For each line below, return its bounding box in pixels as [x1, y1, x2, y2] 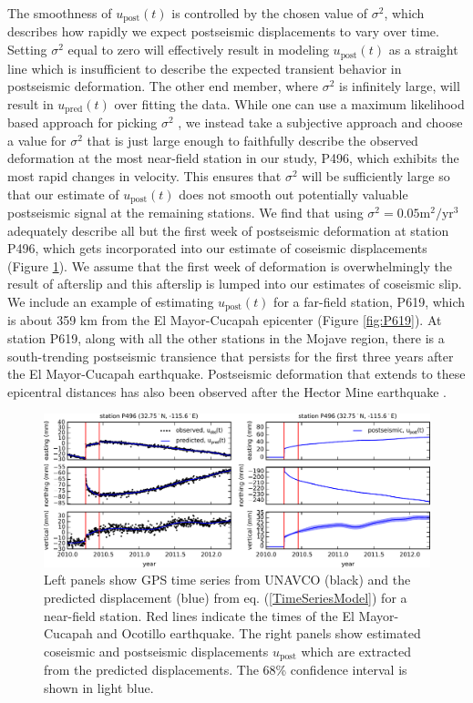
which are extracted [301, 641, 412, 660]
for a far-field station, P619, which [273, 291, 466, 311]
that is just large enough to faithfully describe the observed [87, 130, 418, 149]
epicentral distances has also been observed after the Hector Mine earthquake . [7, 382, 447, 401]
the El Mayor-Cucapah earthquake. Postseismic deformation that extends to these [7, 364, 466, 383]
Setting [7, 40, 47, 59]
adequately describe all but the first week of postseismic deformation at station [7, 220, 449, 239]
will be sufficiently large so [302, 166, 450, 185]
